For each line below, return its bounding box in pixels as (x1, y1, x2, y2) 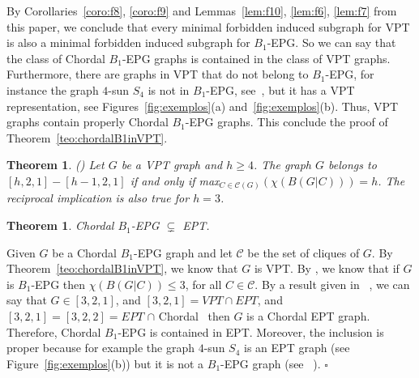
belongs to (328, 156, 377, 173)
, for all (185, 275, 222, 292)
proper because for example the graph (6, 339, 195, 356)
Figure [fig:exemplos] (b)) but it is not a (6, 355, 204, 372)
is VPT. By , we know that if (254, 260, 400, 277)
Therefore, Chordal (6, 323, 101, 340)
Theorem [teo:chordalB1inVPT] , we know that (6, 260, 238, 277)
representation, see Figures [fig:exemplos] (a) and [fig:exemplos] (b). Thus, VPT (6, 97, 399, 114)
